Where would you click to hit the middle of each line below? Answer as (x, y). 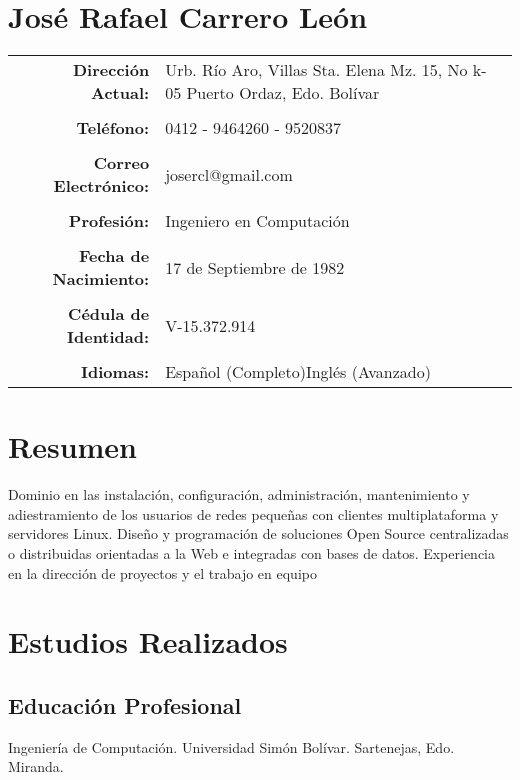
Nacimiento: (101, 279)
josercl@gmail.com (229, 174)
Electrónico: (101, 186)
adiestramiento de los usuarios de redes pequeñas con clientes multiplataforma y (253, 513)
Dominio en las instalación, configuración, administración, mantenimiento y (239, 494)
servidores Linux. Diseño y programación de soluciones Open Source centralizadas (258, 533)
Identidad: (108, 337)
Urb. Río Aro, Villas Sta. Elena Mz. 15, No (316, 70)
